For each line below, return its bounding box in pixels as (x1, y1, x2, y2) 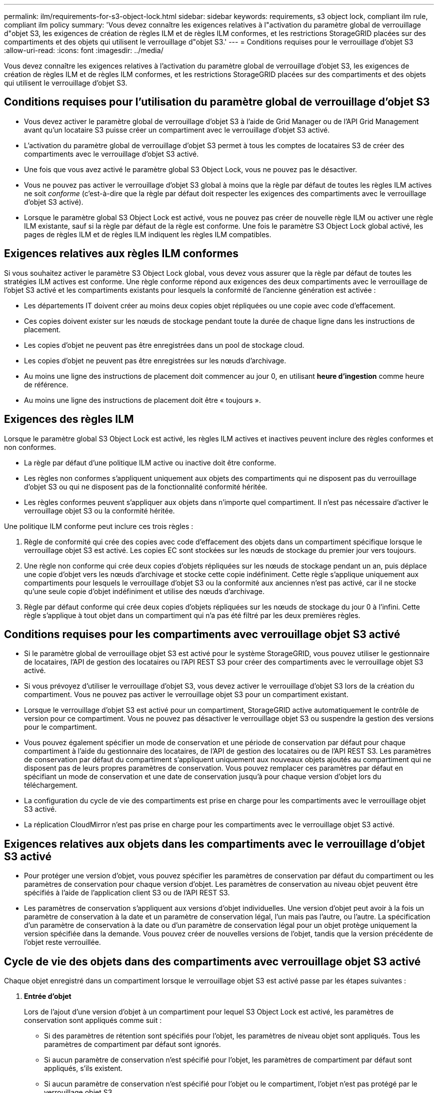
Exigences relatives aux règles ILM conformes (4, 247, 239, 260)
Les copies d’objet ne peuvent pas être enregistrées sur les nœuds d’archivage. (24, 356, 286, 365)
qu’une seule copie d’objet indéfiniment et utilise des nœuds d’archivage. (24, 587, 264, 596)
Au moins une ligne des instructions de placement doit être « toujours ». (24, 395, 261, 404)
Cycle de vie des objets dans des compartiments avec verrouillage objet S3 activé (4, 955, 421, 968)
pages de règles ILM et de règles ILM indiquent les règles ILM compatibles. (24, 230, 271, 239)
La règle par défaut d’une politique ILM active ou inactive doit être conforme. (24, 458, 276, 467)
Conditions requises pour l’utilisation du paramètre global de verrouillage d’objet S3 (4, 96, 430, 109)
